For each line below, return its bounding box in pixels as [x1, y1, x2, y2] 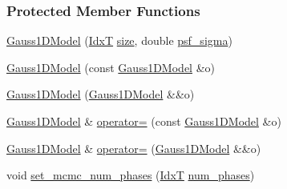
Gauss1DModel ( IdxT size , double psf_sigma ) [6, 32, 232, 49]
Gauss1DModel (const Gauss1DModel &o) [6, 58, 215, 75]
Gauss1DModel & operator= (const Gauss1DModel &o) [6, 113, 281, 129]
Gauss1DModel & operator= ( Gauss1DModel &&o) [6, 139, 261, 156]
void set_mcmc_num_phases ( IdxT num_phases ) [6, 167, 255, 183]
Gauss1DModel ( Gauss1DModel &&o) [6, 86, 195, 103]
